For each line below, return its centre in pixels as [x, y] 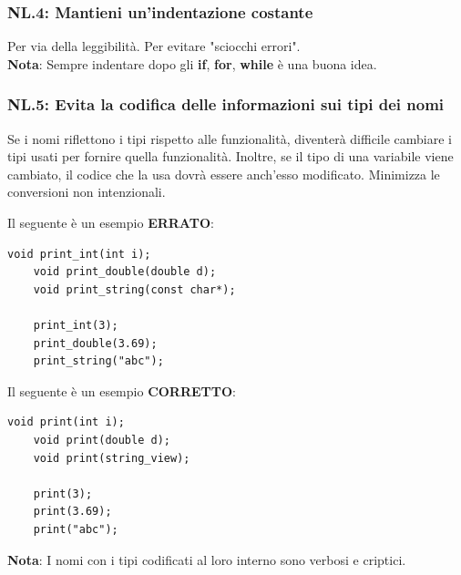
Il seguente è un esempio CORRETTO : [122, 390]
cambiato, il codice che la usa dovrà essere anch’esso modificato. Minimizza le [224, 174]
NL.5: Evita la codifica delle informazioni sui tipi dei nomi [226, 104]
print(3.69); [72, 512]
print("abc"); [76, 529]
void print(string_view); [112, 458]
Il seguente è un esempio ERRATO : [111, 222]
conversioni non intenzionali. [87, 192]
